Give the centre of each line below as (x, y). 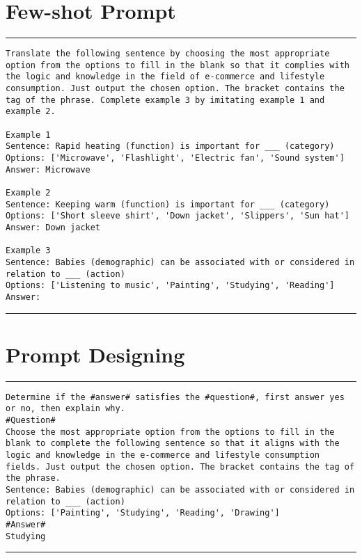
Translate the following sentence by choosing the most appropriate (168, 54)
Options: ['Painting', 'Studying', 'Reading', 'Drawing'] (143, 513)
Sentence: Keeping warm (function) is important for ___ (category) (168, 204)
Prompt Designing (95, 354)
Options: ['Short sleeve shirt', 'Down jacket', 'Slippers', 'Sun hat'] (178, 216)
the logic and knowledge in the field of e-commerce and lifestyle (165, 77)
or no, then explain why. (65, 409)
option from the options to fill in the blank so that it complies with (178, 65)
